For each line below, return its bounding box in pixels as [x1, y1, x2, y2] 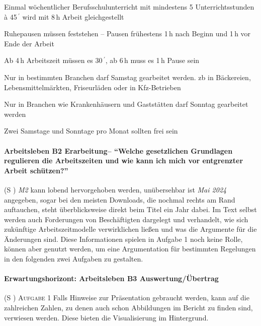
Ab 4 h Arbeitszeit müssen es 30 [4, 55, 103, 66]
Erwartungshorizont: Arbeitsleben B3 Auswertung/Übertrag [4, 273, 219, 284]
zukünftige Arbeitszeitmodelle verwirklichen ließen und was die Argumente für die [4, 224, 257, 234]
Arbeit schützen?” [4, 165, 68, 175]
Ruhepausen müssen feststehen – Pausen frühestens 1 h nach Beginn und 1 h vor [4, 28, 251, 39]
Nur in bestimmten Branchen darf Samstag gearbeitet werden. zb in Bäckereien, [4, 72, 251, 82]
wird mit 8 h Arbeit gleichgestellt [22, 11, 124, 22]
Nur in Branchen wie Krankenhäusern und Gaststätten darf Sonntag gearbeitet [4, 99, 248, 109]
